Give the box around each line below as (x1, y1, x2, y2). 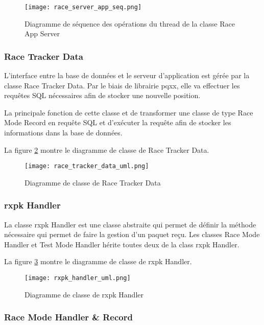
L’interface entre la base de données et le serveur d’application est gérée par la (4, 70, 250, 81)
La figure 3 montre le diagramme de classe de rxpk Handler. (4, 256, 192, 267)
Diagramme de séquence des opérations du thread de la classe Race (25, 18, 235, 29)
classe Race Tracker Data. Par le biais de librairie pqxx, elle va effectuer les (4, 80, 240, 90)
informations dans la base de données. (4, 127, 123, 138)
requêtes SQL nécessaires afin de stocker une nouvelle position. (4, 90, 201, 101)
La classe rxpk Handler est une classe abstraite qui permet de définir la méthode (4, 219, 256, 229)
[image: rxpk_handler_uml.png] (25, 274, 131, 282)
